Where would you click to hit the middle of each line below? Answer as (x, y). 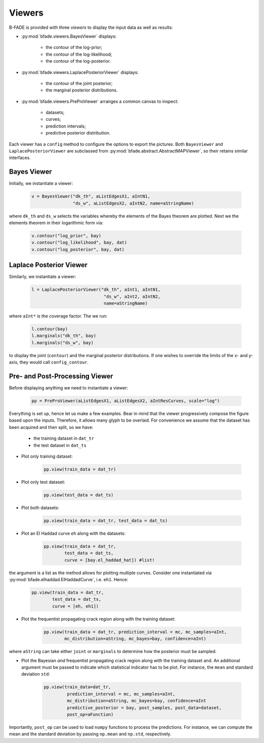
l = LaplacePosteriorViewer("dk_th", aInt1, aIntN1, (96, 290)
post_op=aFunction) (90, 714)
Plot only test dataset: (43, 482)
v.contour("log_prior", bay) (66, 236)
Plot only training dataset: (47, 456)
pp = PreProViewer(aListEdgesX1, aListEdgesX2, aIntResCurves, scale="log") (126, 401)
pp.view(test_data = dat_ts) (79, 495)
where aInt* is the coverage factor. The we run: (58, 316)
